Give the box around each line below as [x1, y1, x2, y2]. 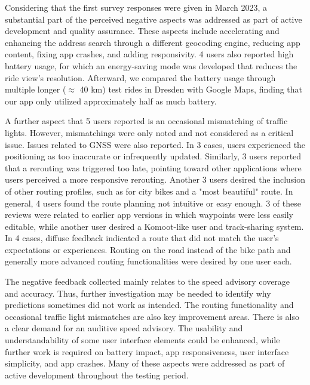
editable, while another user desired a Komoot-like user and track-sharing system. [5, 220, 304, 232]
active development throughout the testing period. [5, 368, 189, 381]
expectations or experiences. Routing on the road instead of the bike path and [5, 243, 291, 255]
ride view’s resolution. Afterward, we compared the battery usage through [5, 71, 276, 84]
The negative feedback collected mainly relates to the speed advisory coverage [5, 275, 290, 288]
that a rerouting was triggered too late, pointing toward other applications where [5, 161, 302, 174]
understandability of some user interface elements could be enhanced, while [5, 334, 280, 346]
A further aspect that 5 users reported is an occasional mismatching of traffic [5, 115, 288, 127]
